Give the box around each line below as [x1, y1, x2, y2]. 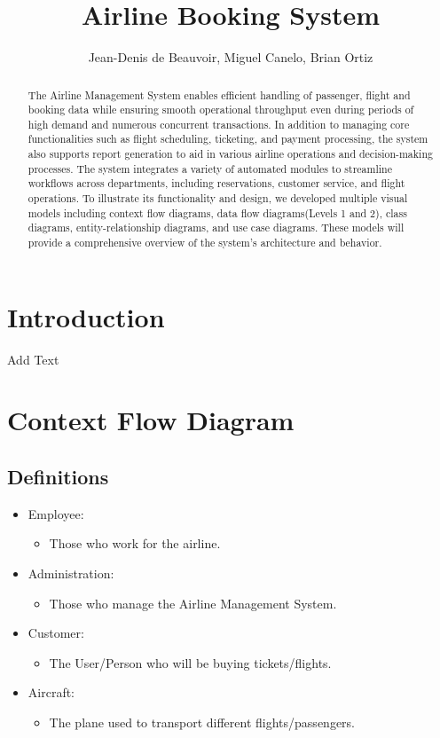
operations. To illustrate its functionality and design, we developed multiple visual [27, 191, 408, 206]
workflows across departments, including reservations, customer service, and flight [27, 176, 405, 191]
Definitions [7, 463, 109, 491]
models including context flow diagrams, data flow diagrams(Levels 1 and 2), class [27, 205, 407, 220]
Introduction [7, 298, 165, 334]
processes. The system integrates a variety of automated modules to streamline [27, 161, 392, 176]
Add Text [7, 349, 59, 368]
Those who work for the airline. [49, 534, 221, 553]
